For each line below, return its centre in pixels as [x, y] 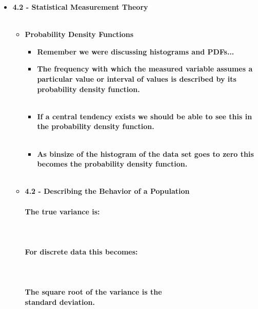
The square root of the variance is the [93, 292]
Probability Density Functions [79, 34]
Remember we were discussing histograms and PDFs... [136, 51]
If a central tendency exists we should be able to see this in [145, 116]
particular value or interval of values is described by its [137, 78]
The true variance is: [62, 211]
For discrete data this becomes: [81, 251]
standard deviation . [60, 302]
